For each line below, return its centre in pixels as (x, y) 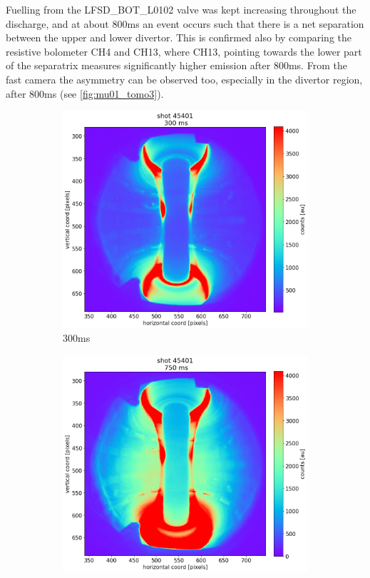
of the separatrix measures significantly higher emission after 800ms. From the (176, 65)
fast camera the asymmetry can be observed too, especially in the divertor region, (184, 79)
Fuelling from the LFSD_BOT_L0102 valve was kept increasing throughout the (181, 9)
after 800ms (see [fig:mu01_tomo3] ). (85, 93)
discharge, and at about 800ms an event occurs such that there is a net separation (185, 23)
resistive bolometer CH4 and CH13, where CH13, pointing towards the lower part (184, 51)
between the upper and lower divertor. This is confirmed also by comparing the (179, 37)
